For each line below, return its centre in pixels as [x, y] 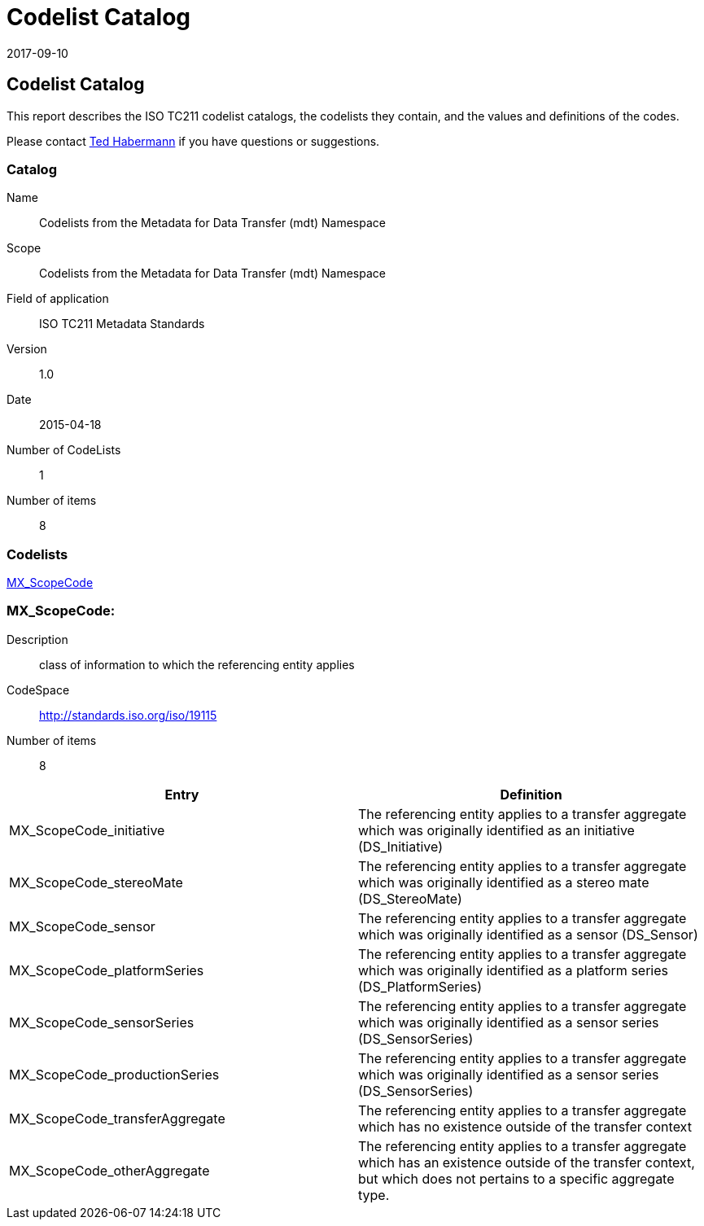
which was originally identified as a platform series [513, 970]
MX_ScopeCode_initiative [87, 830]
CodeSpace [38, 690]
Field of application [58, 299]
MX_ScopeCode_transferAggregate [117, 1118]
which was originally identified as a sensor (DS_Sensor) [528, 934]
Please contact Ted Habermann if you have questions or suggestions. [193, 141]
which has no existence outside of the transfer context [525, 1126]
